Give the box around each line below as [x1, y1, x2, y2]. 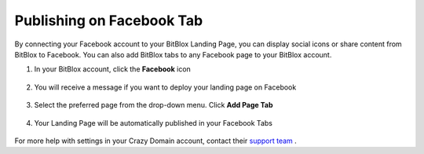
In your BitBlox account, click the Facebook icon [34, 64, 192, 74]
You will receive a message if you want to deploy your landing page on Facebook [34, 82, 297, 92]
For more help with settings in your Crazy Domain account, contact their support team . [14, 136, 298, 145]
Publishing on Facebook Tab [14, 12, 203, 29]
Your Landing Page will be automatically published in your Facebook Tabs [34, 118, 272, 127]
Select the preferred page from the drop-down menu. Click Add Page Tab [34, 101, 273, 110]
